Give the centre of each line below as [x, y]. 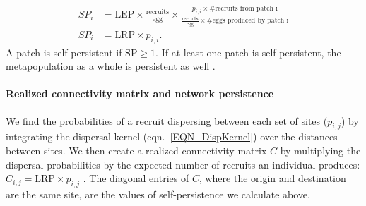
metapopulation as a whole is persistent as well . [111, 66]
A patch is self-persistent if [64, 52]
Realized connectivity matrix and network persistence [140, 93]
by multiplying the [320, 151]
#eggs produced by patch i [248, 21]
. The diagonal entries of [136, 178]
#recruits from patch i [243, 9]
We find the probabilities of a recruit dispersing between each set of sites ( [167, 120]
